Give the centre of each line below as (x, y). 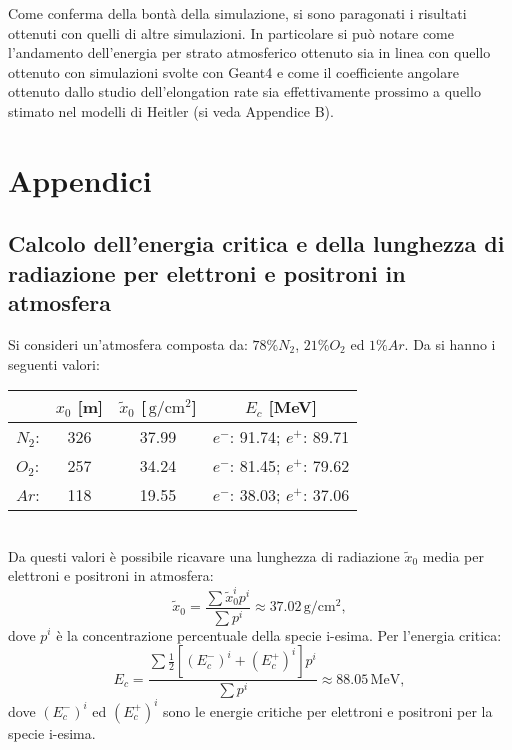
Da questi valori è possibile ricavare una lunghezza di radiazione (204, 555)
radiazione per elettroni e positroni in (207, 272)
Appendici (80, 179)
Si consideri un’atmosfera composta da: (128, 343)
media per (453, 555)
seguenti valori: (54, 363)
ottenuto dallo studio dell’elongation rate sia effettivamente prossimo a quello (244, 91)
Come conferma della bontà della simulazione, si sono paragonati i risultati (237, 13)
